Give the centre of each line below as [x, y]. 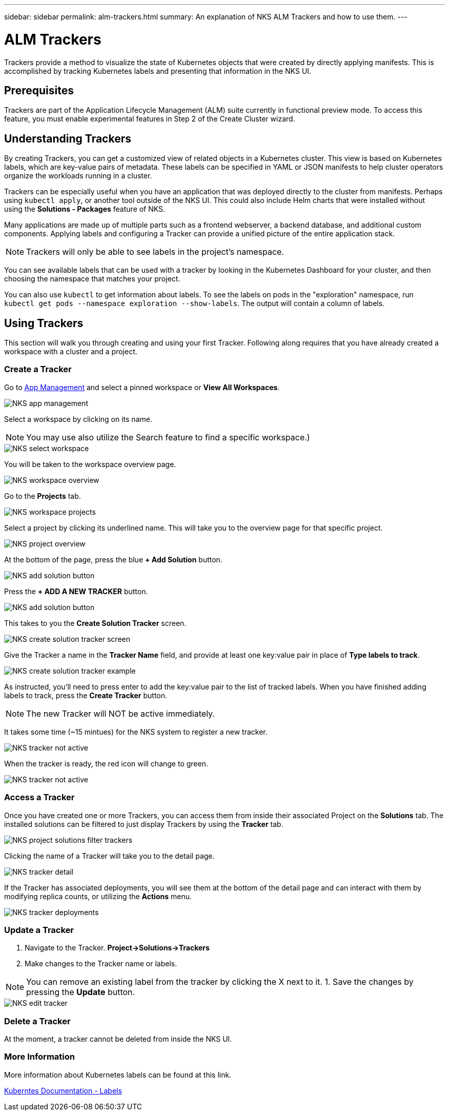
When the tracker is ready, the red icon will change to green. [106, 763]
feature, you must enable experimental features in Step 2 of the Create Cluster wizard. [150, 119]
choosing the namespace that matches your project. [92, 279]
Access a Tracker [39, 797]
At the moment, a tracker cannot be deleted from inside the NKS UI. [118, 1039]
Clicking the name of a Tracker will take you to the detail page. [109, 856]
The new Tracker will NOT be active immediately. [120, 713]
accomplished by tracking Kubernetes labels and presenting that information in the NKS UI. [158, 71]
